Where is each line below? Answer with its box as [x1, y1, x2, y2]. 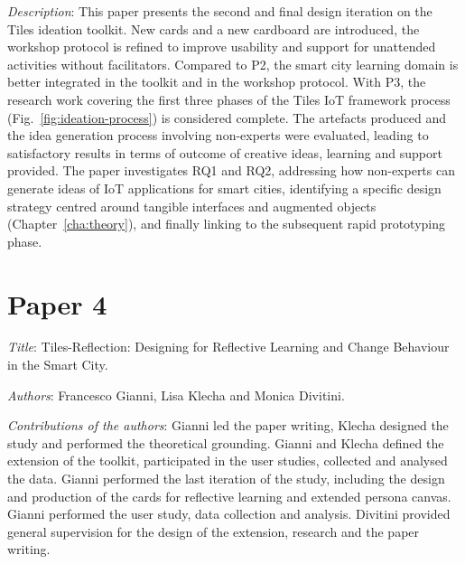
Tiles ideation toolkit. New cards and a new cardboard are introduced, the [7, 19, 420, 38]
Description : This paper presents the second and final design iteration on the [7, 2, 432, 20]
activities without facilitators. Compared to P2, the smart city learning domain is [7, 54, 459, 73]
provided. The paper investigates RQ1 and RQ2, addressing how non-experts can [7, 161, 455, 180]
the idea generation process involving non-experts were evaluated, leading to [7, 126, 429, 145]
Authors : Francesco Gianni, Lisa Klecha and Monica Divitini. [7, 385, 345, 404]
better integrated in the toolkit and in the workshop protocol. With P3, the [7, 72, 426, 91]
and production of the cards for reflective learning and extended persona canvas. [7, 486, 451, 505]
